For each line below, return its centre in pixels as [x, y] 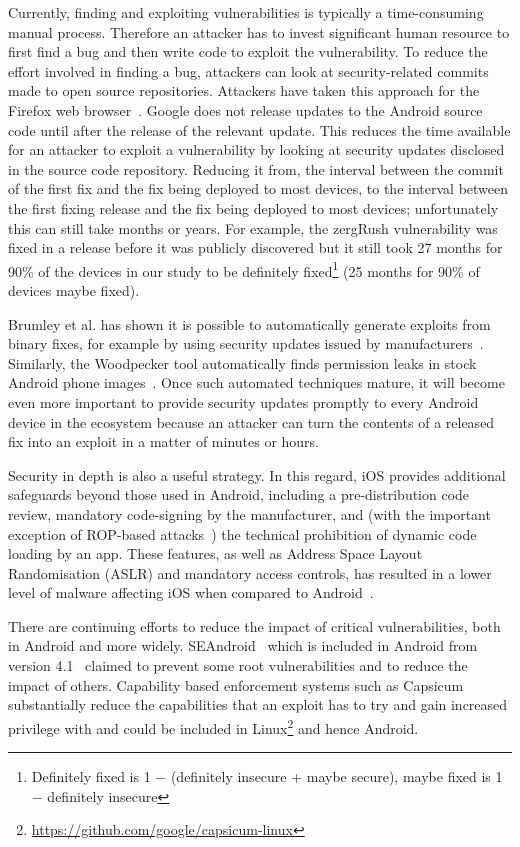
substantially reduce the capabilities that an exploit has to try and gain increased [258, 704]
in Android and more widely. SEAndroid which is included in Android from [243, 645]
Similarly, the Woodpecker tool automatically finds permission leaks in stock [242, 362]
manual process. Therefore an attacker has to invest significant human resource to [259, 31]
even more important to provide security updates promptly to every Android [243, 401]
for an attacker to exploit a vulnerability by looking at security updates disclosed [256, 149]
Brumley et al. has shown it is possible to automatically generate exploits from [249, 323]
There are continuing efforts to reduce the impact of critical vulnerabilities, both [254, 625]
